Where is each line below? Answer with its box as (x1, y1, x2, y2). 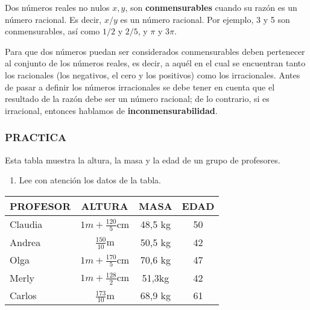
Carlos (10, 288, 37, 303)
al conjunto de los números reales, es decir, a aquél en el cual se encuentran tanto (5, 57, 306, 69)
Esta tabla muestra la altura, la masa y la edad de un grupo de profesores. (5, 153, 280, 166)
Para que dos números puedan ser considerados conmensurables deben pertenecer (5, 45, 305, 57)
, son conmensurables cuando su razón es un (125, 1, 297, 13)
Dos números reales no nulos (5, 1, 110, 13)
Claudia (10, 217, 43, 231)
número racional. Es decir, (5, 13, 102, 25)
